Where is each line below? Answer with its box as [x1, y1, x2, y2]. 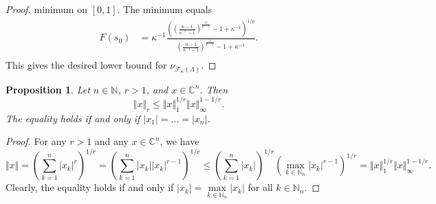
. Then [199, 82, 228, 96]
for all [248, 180, 273, 194]
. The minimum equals [117, 2, 212, 16]
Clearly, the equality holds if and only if [6, 180, 174, 194]
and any [94, 134, 129, 148]
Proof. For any [6, 134, 67, 148]
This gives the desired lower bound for [6, 58, 167, 72]
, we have [160, 134, 199, 148]
